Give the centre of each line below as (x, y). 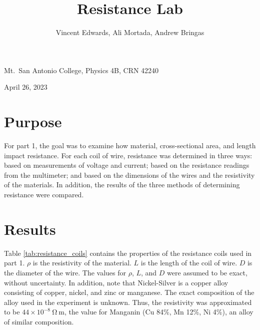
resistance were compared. (44, 194)
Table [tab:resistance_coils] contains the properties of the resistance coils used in (128, 253)
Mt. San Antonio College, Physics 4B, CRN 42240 (81, 70)
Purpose (33, 121)
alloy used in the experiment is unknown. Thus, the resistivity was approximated (128, 302)
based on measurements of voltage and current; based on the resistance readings (127, 165)
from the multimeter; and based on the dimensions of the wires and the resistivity (129, 175)
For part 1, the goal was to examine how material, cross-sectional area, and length (130, 145)
